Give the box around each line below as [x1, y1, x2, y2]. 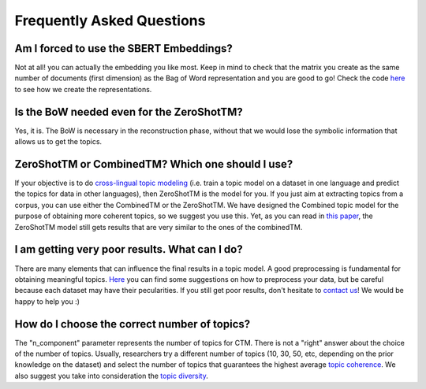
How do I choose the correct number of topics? [14, 317, 251, 331]
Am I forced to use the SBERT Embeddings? [14, 42, 233, 55]
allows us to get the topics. [14, 137, 103, 146]
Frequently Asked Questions [14, 12, 206, 29]
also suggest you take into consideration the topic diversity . [14, 371, 209, 380]
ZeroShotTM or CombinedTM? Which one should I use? [14, 157, 293, 171]
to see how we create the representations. [14, 84, 152, 94]
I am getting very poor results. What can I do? [14, 243, 244, 256]
